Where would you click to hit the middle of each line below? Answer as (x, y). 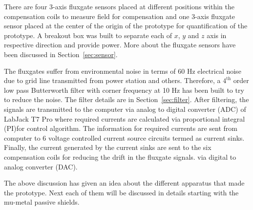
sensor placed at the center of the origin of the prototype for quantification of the (126, 26)
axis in (217, 35)
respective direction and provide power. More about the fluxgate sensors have (120, 45)
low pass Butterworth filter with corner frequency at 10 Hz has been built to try (124, 90)
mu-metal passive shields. (42, 202)
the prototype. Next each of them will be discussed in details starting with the (121, 192)
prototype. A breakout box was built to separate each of (88, 35)
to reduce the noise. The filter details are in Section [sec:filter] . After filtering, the (126, 99)
